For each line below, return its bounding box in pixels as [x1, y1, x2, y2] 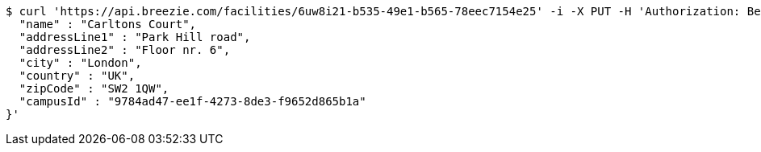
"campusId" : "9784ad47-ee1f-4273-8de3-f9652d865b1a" [19, 95, 366, 108]
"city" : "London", [19, 56, 142, 69]
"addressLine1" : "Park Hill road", [19, 31, 251, 43]
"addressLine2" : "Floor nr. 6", [19, 43, 231, 56]
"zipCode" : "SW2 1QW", [19, 82, 169, 95]
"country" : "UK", [19, 69, 136, 82]
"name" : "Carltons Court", [19, 18, 197, 31]
